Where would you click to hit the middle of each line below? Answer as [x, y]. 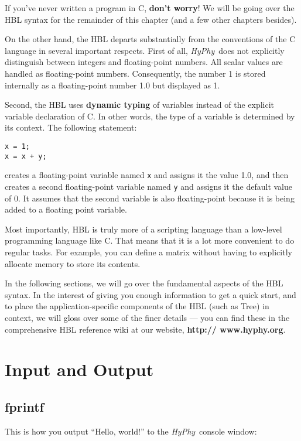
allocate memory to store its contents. [73, 263]
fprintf [24, 406]
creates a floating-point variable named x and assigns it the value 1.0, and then [147, 175]
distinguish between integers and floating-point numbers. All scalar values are [144, 62]
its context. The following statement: [71, 127]
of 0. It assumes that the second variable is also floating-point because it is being [150, 198]
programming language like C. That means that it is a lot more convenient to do [150, 240]
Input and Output [79, 369]
